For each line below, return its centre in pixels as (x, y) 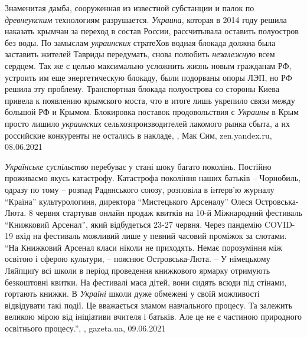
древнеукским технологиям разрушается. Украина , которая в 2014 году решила (146, 19)
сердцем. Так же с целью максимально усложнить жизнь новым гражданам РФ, (148, 65)
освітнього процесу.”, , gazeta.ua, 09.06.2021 (85, 328)
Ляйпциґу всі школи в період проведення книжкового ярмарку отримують (138, 270)
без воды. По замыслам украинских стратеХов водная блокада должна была (140, 42)
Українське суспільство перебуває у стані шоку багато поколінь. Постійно (138, 166)
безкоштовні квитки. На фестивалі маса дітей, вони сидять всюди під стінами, (146, 282)
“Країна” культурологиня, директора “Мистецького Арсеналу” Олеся (129, 201)
